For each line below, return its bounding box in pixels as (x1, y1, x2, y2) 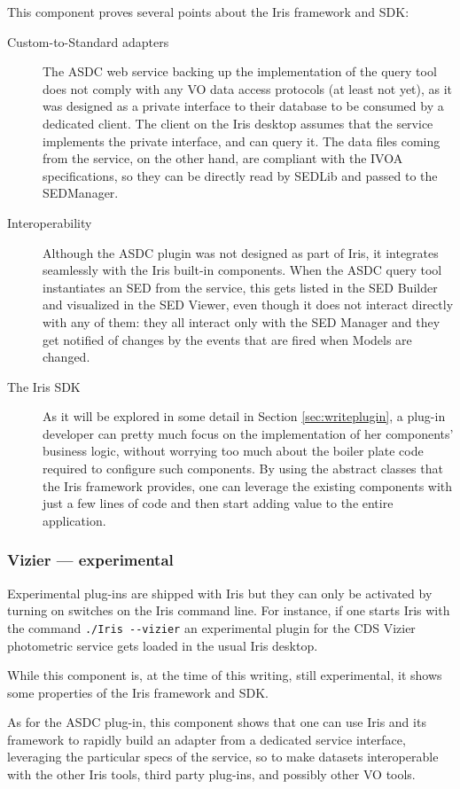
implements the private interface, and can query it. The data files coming (43, 131, 441, 150)
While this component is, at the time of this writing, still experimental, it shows (7, 666, 442, 684)
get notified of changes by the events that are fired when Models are (43, 330, 412, 348)
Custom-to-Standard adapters (7, 32, 169, 51)
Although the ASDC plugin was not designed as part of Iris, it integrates (43, 243, 439, 262)
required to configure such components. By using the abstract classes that (43, 459, 443, 478)
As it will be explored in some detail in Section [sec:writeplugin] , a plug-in (43, 407, 446, 426)
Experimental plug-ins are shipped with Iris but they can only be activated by (7, 583, 433, 602)
